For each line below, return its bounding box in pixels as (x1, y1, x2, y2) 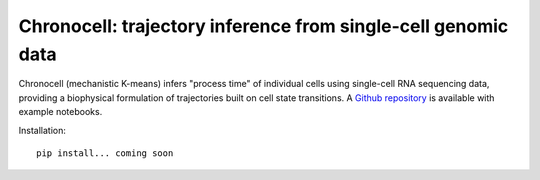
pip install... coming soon (36, 147, 174, 159)
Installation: (18, 124, 67, 136)
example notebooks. (18, 106, 103, 118)
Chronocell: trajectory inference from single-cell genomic (18, 15, 509, 37)
